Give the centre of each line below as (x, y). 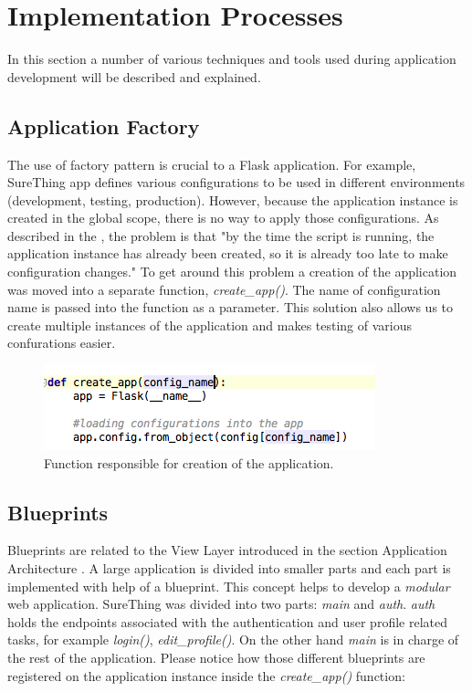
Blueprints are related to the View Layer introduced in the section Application (227, 550)
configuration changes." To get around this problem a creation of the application (232, 272)
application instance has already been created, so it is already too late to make (228, 253)
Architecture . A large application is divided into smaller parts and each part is (229, 568)
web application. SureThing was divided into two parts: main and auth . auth (221, 604)
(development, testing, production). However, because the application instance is (233, 199)
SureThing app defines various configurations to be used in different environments (236, 182)
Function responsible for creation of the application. (189, 462)
